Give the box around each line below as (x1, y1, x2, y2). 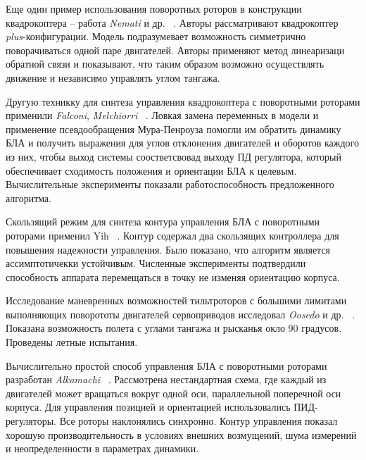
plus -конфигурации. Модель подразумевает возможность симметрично (6, 29, 306, 44)
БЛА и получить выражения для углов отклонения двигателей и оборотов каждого (6, 135, 359, 150)
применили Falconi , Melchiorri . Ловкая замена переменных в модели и (6, 108, 319, 123)
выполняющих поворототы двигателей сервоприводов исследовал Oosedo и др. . (6, 306, 355, 321)
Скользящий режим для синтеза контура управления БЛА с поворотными (6, 214, 320, 229)
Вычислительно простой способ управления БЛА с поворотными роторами (6, 358, 327, 373)
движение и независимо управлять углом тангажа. (6, 70, 220, 85)
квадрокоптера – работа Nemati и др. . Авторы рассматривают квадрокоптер (6, 15, 339, 30)
